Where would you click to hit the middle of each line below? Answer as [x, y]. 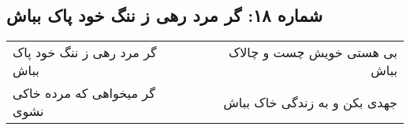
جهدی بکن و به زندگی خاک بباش [310, 102]
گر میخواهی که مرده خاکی [84, 93]
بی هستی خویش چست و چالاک [313, 52]
